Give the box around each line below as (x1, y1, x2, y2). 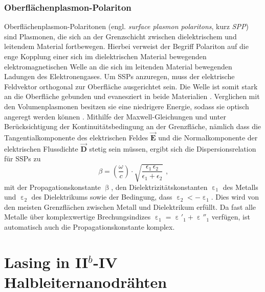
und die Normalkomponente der (158, 132, 258, 142)
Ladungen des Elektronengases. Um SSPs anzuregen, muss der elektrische (4, 71, 235, 82)
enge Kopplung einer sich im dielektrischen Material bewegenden (4, 51, 207, 61)
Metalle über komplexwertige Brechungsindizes (4, 211, 151, 222)
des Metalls (223, 181, 258, 192)
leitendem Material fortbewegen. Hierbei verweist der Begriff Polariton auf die (4, 41, 249, 52)
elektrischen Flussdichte (4, 143, 78, 154)
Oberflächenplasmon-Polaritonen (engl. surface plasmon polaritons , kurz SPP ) (4, 21, 249, 32)
